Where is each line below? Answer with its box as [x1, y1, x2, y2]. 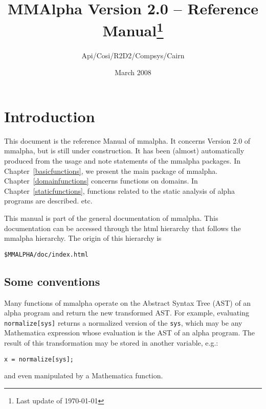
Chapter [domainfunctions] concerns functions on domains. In [4, 175, 198, 186]
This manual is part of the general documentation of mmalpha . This [4, 212, 218, 223]
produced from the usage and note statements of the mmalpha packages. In [4, 155, 240, 166]
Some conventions [4, 273, 100, 289]
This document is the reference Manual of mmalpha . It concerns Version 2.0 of [4, 135, 251, 146]
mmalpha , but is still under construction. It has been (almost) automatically [4, 145, 245, 156]
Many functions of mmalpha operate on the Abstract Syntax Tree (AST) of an [4, 297, 251, 308]
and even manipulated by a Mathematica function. [4, 370, 163, 381]
